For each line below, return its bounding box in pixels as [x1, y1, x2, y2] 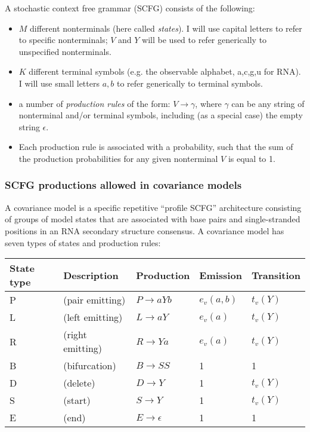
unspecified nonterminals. [18, 45, 111, 57]
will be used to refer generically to [142, 33, 267, 46]
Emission [199, 268, 242, 282]
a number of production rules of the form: [18, 97, 170, 109]
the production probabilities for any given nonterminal [18, 152, 218, 164]
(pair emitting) [63, 293, 126, 307]
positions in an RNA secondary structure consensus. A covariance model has [5, 224, 284, 237]
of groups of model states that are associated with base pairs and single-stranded [5, 213, 300, 225]
